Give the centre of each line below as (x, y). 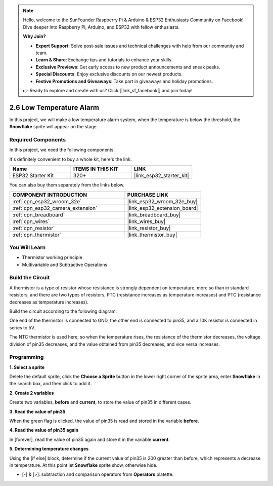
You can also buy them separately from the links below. (67, 185)
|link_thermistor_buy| (152, 235)
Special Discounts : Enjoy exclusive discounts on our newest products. (109, 74)
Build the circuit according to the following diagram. (63, 311)
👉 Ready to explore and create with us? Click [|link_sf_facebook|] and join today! (108, 90)
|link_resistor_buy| (149, 228)
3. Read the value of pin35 (37, 412)
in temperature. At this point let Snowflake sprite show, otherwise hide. (83, 465)
